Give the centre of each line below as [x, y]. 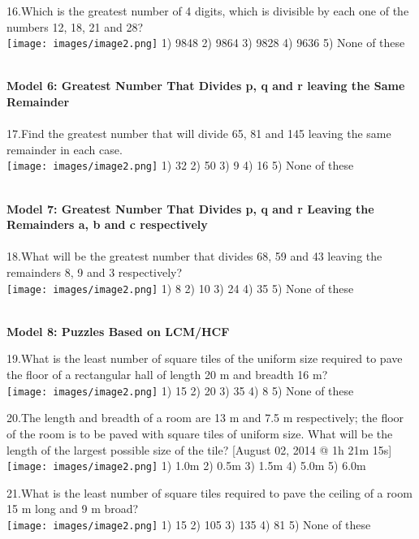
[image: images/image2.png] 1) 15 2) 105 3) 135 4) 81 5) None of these [189, 524]
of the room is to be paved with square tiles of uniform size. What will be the [200, 433]
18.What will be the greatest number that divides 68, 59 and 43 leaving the [194, 256]
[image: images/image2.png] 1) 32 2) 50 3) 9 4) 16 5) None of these [180, 165]
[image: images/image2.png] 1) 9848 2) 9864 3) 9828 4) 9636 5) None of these [206, 43]
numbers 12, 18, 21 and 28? [75, 26]
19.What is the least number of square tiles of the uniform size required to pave [205, 358]
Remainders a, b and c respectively [107, 224]
